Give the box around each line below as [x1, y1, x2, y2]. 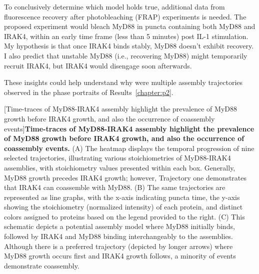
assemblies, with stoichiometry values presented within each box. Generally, [4, 162, 235, 172]
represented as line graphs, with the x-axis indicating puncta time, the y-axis [4, 191, 240, 202]
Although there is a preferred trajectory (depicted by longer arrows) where [4, 240, 233, 251]
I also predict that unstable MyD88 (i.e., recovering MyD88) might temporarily [4, 50, 247, 60]
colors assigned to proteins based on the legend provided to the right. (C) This [4, 211, 245, 221]
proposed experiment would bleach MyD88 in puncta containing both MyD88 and [4, 21, 255, 31]
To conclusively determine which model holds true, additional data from [4, 1, 225, 11]
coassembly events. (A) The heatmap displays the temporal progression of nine [4, 142, 254, 153]
